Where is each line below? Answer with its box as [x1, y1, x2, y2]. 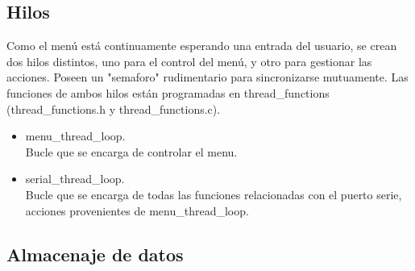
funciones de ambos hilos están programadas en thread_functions [6, 84, 330, 101]
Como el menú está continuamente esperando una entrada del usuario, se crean [6, 37, 397, 54]
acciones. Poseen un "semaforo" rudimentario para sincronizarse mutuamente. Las [6, 69, 409, 85]
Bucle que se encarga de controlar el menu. [25, 143, 238, 160]
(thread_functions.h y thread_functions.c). [6, 100, 221, 117]
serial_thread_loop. [25, 170, 125, 187]
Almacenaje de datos [6, 241, 184, 266]
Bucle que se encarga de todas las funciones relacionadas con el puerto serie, [25, 186, 402, 202]
